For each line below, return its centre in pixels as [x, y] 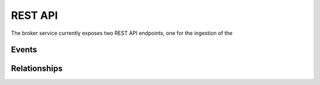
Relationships [37, 69]
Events [24, 50]
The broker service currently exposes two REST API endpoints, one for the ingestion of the [122, 33]
